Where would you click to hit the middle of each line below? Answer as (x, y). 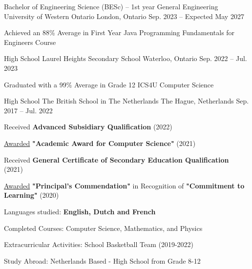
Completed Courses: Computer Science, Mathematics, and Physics (103, 228)
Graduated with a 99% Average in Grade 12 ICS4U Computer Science (109, 84)
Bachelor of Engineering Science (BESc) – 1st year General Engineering (111, 6)
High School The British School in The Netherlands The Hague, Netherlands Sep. (126, 101)
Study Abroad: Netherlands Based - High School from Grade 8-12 (102, 260)
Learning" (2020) (31, 195)
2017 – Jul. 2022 (28, 110)
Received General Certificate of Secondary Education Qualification (116, 159)
